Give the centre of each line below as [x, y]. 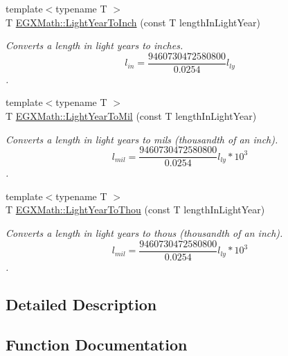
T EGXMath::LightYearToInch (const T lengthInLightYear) [133, 22]
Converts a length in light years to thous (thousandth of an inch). [144, 233]
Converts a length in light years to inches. [94, 45]
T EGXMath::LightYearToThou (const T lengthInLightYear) [135, 210]
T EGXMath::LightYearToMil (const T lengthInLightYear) [131, 116]
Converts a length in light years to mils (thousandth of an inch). [142, 139]
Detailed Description [81, 304]
